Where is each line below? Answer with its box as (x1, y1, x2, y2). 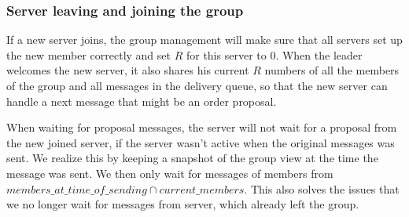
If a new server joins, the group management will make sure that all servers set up (6, 31, 403, 48)
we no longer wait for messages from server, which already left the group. (6, 196, 359, 212)
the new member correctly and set (6, 46, 171, 63)
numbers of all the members (264, 62, 400, 78)
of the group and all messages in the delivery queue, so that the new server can (6, 78, 388, 93)
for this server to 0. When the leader (186, 46, 363, 63)
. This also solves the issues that (244, 180, 400, 197)
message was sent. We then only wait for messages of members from (6, 165, 333, 181)
